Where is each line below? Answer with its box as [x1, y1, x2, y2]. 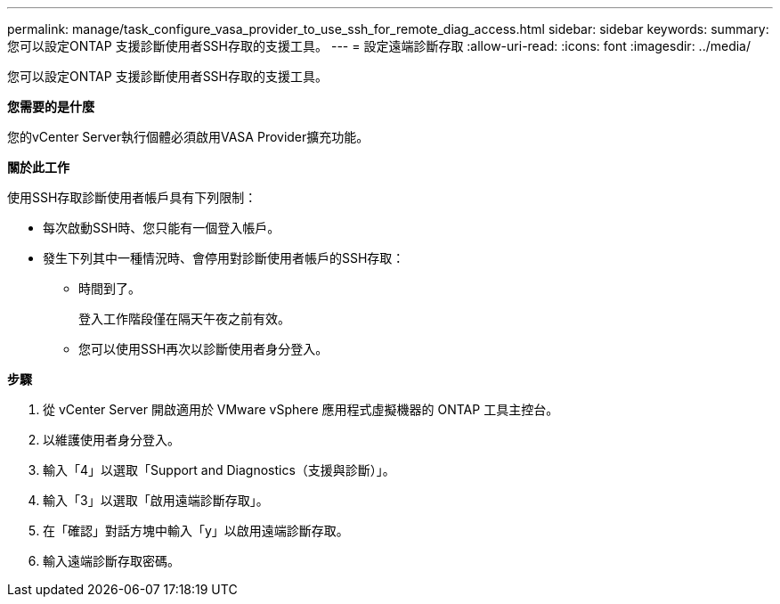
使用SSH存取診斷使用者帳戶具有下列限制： [7, 190, 257, 205]
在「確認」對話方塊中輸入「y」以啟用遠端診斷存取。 [43, 523, 349, 538]
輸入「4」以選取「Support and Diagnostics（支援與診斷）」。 [43, 462, 395, 477]
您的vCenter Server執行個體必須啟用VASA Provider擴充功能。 [7, 129, 370, 144]
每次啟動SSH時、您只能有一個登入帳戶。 [43, 220, 280, 235]
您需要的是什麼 [7, 99, 94, 114]
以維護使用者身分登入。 [43, 432, 180, 447]
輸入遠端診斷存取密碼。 [43, 553, 180, 568]
